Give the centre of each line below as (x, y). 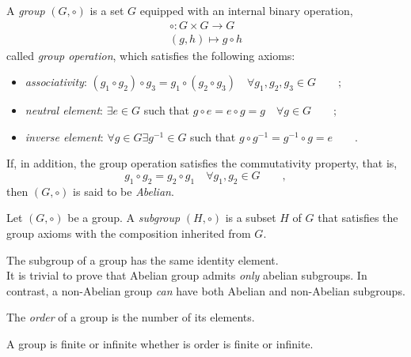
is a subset (251, 218)
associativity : (56, 82)
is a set (107, 10)
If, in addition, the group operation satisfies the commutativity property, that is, (202, 163)
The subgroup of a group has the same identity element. (143, 259)
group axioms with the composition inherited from (129, 233)
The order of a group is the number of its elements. (131, 317)
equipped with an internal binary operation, (246, 10)
